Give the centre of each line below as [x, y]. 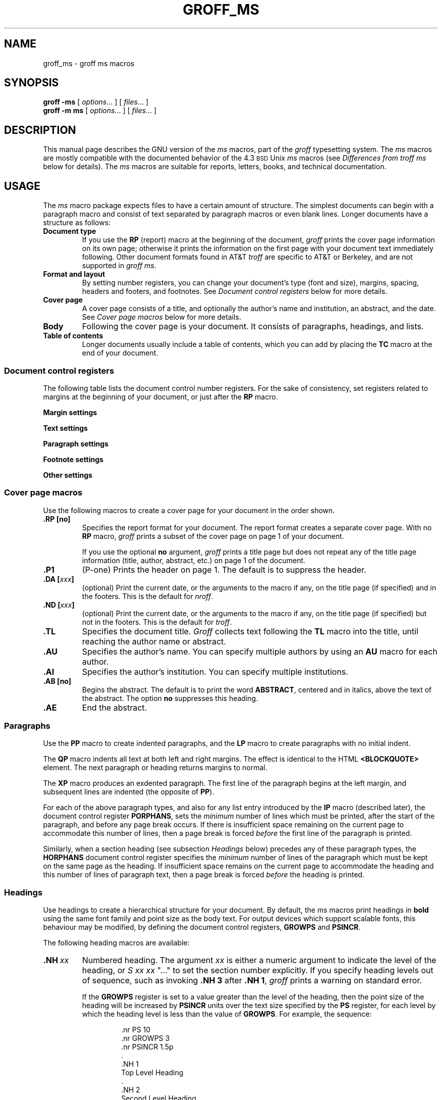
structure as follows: [77, 223]
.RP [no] [57, 519]
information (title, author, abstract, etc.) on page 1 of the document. [194, 560]
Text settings [65, 428]
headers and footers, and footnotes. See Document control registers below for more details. [235, 291]
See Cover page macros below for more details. [161, 317]
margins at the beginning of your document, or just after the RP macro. [160, 396]
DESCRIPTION [40, 130]
